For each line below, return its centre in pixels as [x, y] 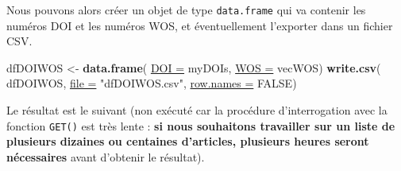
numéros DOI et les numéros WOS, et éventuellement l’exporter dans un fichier [200, 25]
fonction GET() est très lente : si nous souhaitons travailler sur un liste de [201, 125]
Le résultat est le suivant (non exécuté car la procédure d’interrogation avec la [197, 110]
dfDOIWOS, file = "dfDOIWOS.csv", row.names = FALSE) [152, 83]
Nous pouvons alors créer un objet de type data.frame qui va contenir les [186, 10]
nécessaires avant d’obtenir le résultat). [106, 156]
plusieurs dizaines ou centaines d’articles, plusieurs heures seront [188, 141]
